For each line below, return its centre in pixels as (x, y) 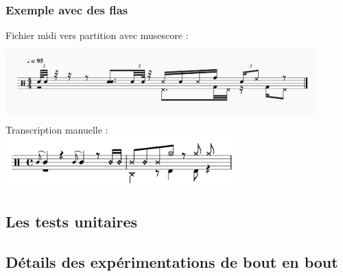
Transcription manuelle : (57, 129)
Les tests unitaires (72, 221)
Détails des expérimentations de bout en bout (172, 261)
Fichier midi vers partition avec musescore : (97, 35)
